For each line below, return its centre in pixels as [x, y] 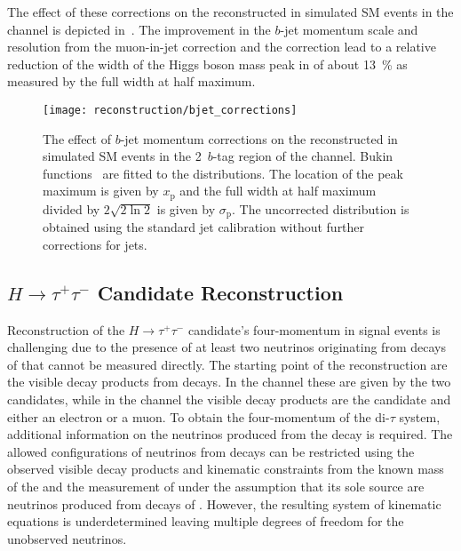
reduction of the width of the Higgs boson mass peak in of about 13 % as [207, 64]
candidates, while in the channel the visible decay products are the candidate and [229, 399]
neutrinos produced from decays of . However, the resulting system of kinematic [224, 503]
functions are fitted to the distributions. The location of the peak [223, 173]
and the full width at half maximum [278, 191]
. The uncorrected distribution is [321, 208]
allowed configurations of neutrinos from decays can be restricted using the [211, 451]
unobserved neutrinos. [67, 538]
